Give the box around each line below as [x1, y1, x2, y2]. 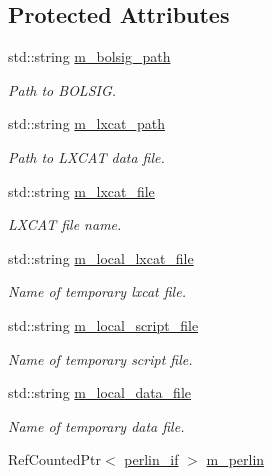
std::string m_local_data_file [8, 382, 192, 403]
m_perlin [206, 449, 265, 470]
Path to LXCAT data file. [8, 146, 165, 167]
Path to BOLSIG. [8, 79, 117, 100]
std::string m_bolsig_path [8, 46, 171, 67]
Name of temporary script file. [8, 348, 193, 369]
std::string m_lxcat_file [8, 180, 155, 201]
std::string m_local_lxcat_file [8, 247, 194, 268]
